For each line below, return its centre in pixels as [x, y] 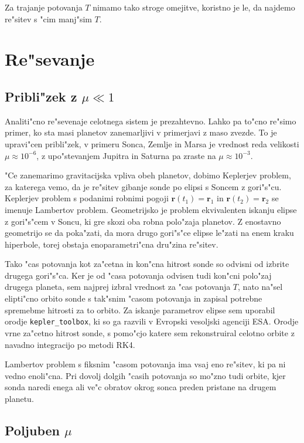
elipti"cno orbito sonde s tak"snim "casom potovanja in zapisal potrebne [134, 298]
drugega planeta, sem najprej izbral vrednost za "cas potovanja [118, 287]
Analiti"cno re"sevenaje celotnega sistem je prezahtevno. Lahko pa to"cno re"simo [151, 121]
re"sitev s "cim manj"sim [48, 18]
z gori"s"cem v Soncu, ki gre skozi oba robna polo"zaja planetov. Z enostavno [143, 221]
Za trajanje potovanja [44, 7]
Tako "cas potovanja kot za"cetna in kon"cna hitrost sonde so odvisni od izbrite [147, 264]
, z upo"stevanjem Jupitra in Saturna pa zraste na [126, 155]
